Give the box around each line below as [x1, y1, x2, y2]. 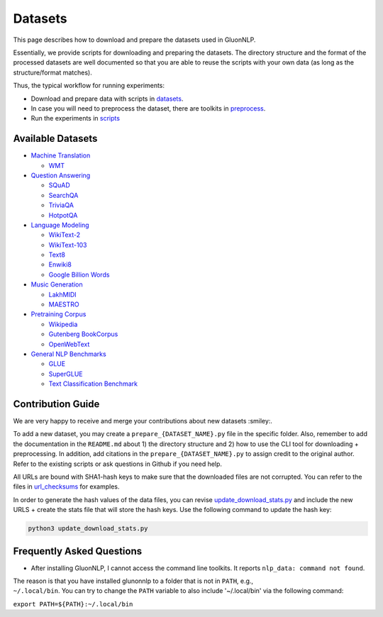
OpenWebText [48, 340, 90, 348]
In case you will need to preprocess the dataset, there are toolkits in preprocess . [30, 104, 266, 113]
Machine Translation [30, 151, 91, 160]
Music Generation [30, 280, 83, 289]
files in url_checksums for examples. [13, 482, 120, 491]
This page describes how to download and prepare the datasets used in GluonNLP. [13, 35, 256, 44]
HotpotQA [48, 211, 78, 219]
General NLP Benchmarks [30, 350, 106, 358]
